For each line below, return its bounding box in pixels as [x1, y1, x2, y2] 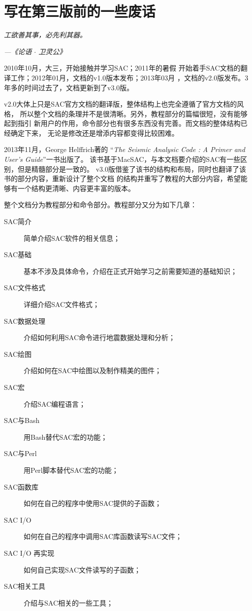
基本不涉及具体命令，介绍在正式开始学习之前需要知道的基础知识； [24, 266, 237, 276]
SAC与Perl [4, 448, 37, 458]
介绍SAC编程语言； [24, 398, 86, 409]
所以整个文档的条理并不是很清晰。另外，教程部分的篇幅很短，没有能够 [20, 108, 248, 118]
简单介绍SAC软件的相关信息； [24, 232, 120, 243]
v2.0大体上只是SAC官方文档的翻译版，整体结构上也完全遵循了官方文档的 [4, 99, 237, 109]
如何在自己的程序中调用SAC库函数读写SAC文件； [24, 531, 182, 541]
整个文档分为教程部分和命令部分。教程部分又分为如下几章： [4, 199, 197, 210]
